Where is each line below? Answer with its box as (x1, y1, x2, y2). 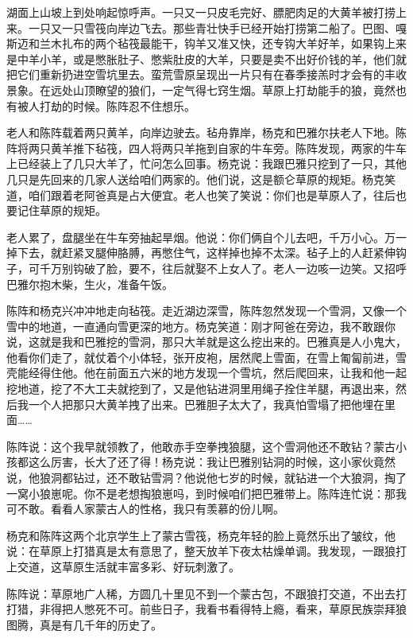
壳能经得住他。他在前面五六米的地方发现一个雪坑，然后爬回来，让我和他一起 (6, 364, 407, 381)
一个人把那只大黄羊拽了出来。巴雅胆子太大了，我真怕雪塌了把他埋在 (28, 395, 384, 412)
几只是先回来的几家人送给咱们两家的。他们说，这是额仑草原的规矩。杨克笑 (6, 170, 396, 187)
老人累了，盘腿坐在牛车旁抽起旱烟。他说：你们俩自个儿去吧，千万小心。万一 (6, 228, 407, 245)
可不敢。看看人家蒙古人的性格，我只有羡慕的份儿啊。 (6, 500, 284, 517)
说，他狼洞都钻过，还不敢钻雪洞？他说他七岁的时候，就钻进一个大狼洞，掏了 (6, 469, 407, 486)
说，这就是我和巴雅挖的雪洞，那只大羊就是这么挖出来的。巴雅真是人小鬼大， (6, 333, 407, 350)
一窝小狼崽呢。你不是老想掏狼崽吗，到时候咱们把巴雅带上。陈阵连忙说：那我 (6, 484, 407, 501)
